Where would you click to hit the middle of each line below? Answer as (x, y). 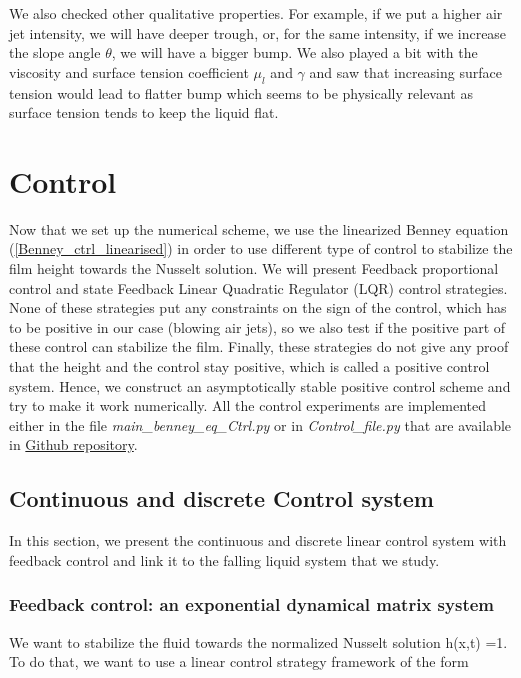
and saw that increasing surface (405, 71)
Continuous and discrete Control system (221, 498)
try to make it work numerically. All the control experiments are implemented (248, 405)
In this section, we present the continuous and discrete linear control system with (258, 540)
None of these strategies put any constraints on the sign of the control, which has (258, 307)
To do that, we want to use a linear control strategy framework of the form (239, 661)
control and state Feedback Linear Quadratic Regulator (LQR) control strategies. (258, 287)
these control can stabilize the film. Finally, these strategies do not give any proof (259, 346)
